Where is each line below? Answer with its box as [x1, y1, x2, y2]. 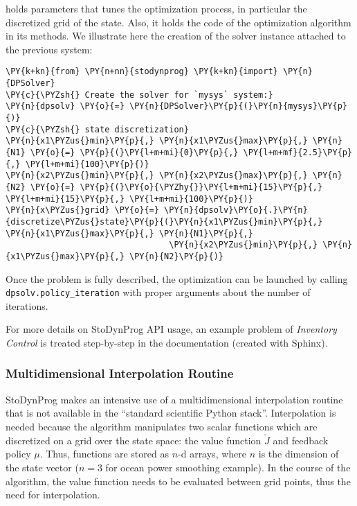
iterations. [6, 298, 48, 313]
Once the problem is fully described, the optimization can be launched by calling [6, 271, 348, 286]
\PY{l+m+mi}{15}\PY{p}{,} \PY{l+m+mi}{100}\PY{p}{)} [6, 193, 253, 204]
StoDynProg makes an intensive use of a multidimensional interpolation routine [6, 392, 343, 406]
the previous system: [6, 42, 93, 56]
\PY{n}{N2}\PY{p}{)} [129, 251, 223, 261]
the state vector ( [6, 460, 79, 474]
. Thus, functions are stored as [39, 446, 169, 461]
